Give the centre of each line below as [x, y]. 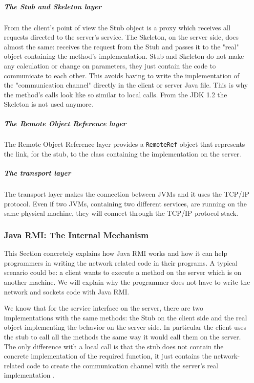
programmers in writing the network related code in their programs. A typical [121, 262]
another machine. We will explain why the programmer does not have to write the [127, 282]
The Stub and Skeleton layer [53, 6]
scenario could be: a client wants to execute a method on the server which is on [123, 272]
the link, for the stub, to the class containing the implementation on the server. [123, 154]
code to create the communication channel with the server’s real [122, 365]
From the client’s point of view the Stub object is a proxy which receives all [117, 27]
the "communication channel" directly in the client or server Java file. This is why [126, 85]
